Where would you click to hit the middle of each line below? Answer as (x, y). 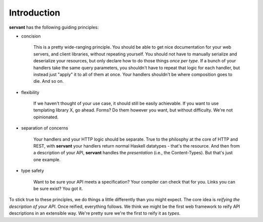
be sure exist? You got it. (58, 188)
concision (31, 36)
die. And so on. (48, 81)
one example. (47, 159)
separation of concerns (45, 128)
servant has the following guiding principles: (54, 27)
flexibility (30, 92)
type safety (33, 171)
